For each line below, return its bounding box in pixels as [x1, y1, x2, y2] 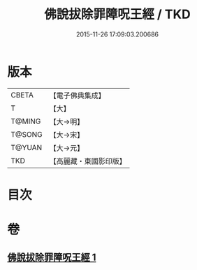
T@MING [10, 116, 41, 126]
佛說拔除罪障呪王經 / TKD [44, 6, 191, 22]
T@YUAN [10, 142, 43, 152]
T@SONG [10, 129, 43, 139]
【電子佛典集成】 [49, 90, 106, 100]
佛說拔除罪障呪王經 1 [7, 252, 96, 264]
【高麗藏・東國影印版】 [49, 156, 127, 166]
